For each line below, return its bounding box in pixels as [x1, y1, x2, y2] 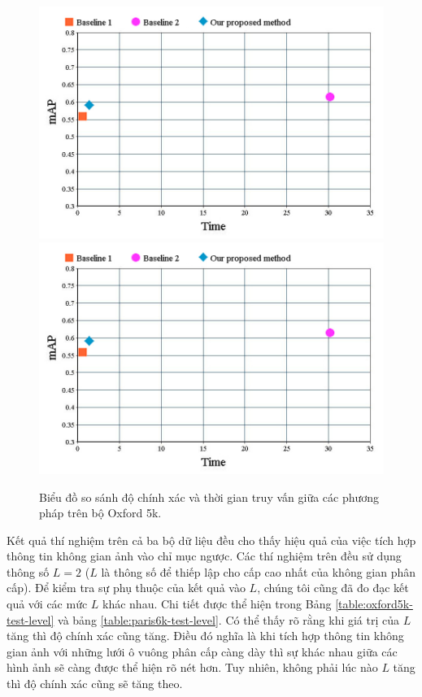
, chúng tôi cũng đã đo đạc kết [257, 579, 409, 596]
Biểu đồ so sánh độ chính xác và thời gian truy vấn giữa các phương [39, 488, 380, 505]
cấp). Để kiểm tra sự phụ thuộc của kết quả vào [7, 579, 246, 596]
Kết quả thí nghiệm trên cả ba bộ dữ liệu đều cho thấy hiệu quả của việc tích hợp [7, 531, 416, 548]
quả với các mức [7, 595, 88, 612]
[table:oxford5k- [335, 595, 413, 612]
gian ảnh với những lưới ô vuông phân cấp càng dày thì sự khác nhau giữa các [7, 643, 398, 660]
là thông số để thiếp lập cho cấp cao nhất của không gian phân [101, 563, 416, 580]
